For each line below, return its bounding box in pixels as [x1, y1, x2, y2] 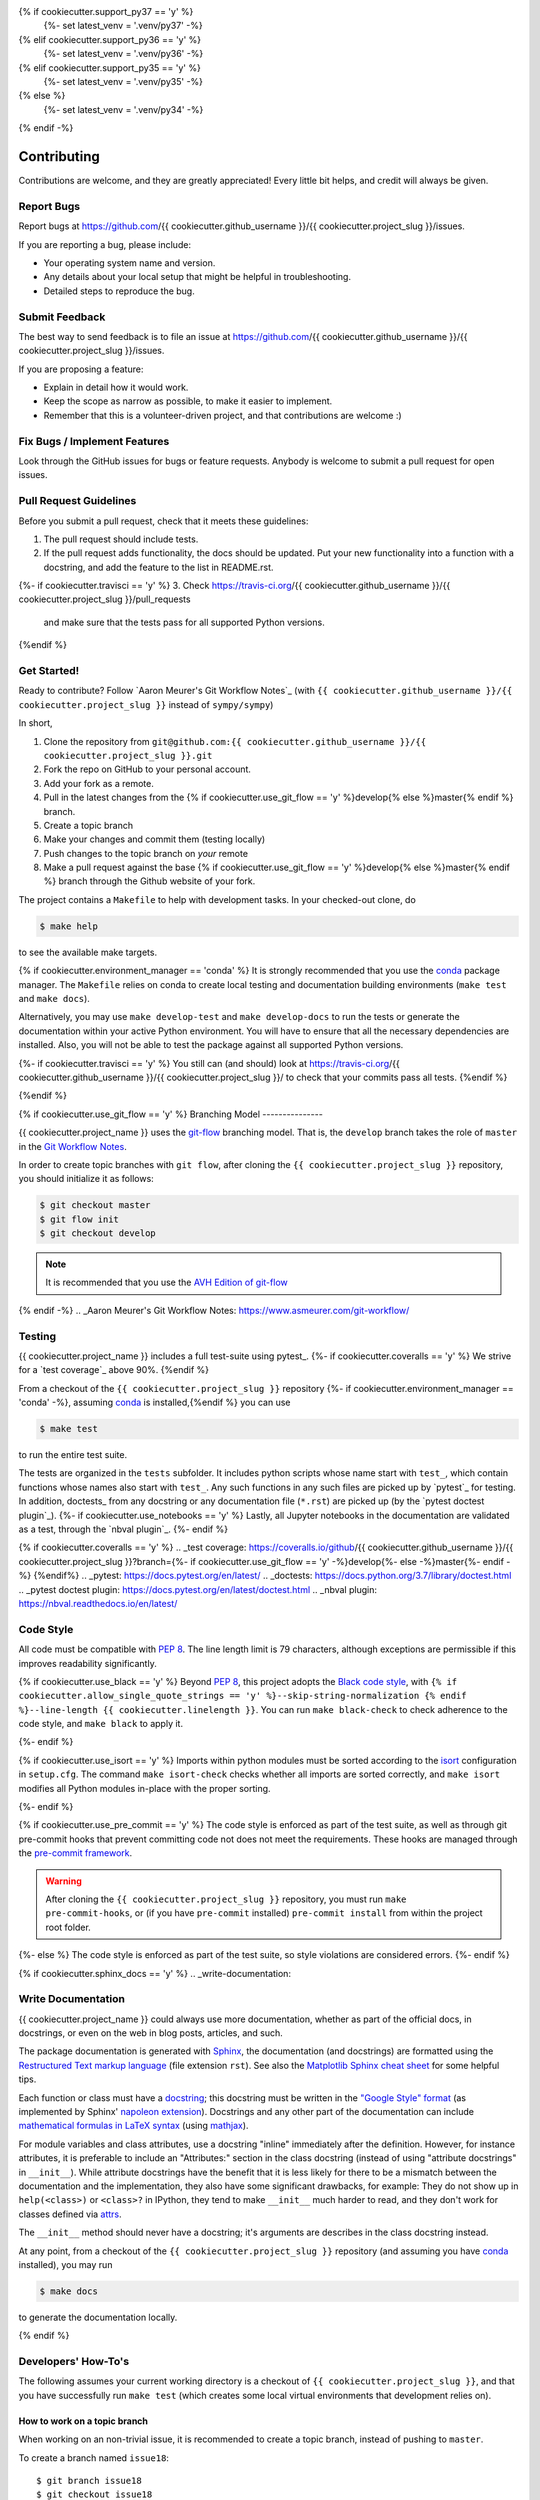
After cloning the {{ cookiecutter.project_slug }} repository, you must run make [45, 1893, 407, 1905]
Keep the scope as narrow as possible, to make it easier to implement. [43, 395, 333, 407]
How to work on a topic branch [18, 2415, 149, 2427]
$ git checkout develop [39, 1228, 157, 1239]
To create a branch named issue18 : [18, 2451, 170, 2464]
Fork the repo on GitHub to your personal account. [43, 763, 252, 775]
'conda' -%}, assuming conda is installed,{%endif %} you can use [18, 1396, 291, 1409]
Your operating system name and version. [43, 256, 216, 269]
